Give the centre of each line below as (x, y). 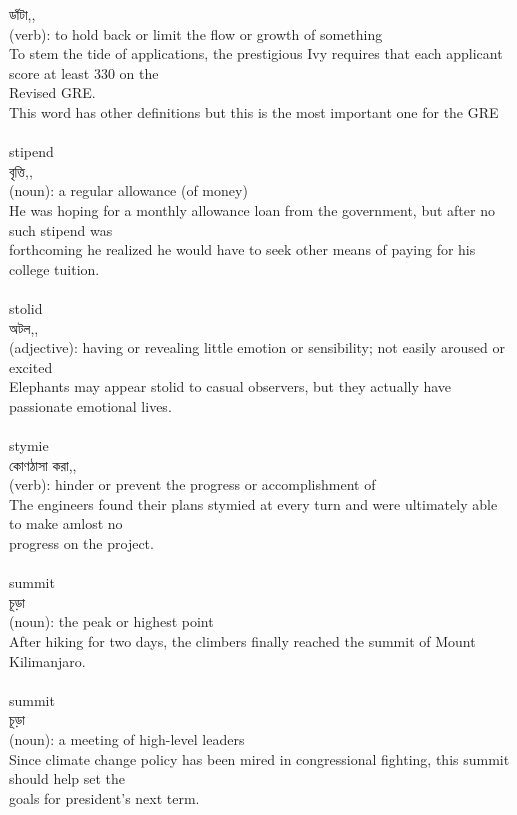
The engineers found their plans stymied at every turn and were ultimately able (253, 503)
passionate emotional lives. (90, 405)
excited (31, 366)
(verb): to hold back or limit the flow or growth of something (196, 33)
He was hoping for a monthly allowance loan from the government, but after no (252, 209)
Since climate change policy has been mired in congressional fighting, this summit (259, 758)
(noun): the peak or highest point (111, 621)
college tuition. (54, 268)
